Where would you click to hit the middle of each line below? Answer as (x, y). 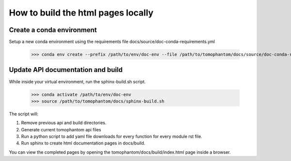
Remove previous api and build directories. (64, 123)
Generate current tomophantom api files (61, 129)
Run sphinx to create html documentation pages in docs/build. (83, 143)
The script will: (24, 114)
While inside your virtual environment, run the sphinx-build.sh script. (77, 81)
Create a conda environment (53, 30)
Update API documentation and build (66, 70)
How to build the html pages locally (81, 13)
